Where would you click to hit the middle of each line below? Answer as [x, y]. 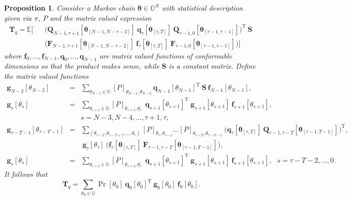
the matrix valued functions [46, 76]
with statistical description [203, 8]
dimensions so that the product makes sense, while [82, 66]
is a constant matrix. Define [212, 66]
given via [18, 17]
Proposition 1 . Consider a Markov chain [70, 8]
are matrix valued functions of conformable [166, 55]
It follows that [26, 174]
